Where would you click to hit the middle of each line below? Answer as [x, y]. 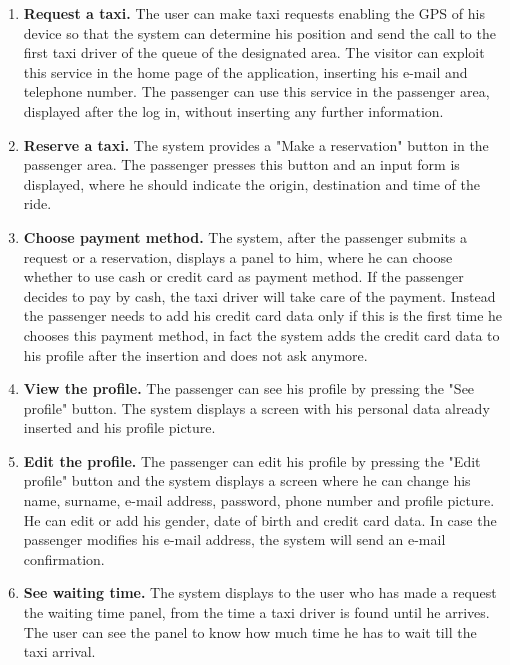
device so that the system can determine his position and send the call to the [259, 32]
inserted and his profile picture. [119, 427]
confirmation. [64, 558]
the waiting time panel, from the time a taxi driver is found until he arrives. [256, 612]
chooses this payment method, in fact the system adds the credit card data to [261, 334]
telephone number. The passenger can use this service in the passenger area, [256, 91]
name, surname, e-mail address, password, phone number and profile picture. [259, 500]
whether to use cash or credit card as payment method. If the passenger [243, 276]
